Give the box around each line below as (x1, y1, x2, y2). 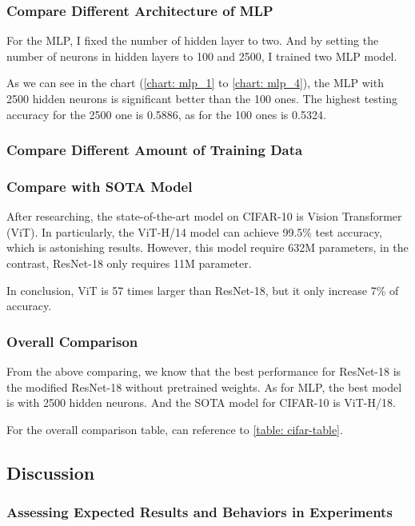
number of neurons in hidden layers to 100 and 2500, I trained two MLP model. (6, 47, 397, 64)
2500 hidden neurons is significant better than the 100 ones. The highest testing (6, 90, 397, 106)
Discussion (6, 460, 95, 484)
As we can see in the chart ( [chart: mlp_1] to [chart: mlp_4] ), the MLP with (6, 74, 384, 91)
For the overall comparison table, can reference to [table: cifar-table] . (6, 420, 343, 437)
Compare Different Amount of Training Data (6, 140, 303, 160)
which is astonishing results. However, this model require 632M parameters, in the (6, 239, 409, 256)
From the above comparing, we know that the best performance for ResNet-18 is (6, 363, 401, 380)
